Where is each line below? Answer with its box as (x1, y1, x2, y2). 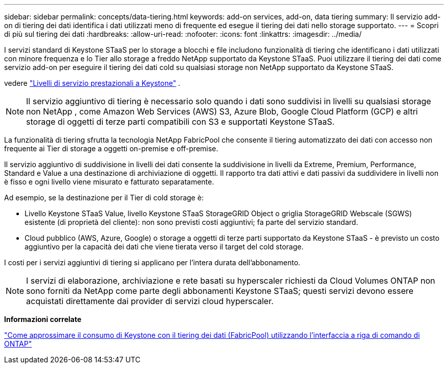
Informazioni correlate (4, 315, 82, 324)
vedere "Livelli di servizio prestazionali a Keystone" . (4, 79, 181, 87)
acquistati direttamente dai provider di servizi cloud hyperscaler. (26, 296, 274, 306)
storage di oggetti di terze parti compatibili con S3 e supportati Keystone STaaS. (26, 117, 335, 127)
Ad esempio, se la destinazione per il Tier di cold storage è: (4, 193, 204, 202)
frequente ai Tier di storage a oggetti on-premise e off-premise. (4, 144, 218, 153)
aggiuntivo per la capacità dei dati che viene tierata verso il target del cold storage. (25, 242, 304, 251)
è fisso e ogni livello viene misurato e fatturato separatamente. (4, 177, 214, 186)
